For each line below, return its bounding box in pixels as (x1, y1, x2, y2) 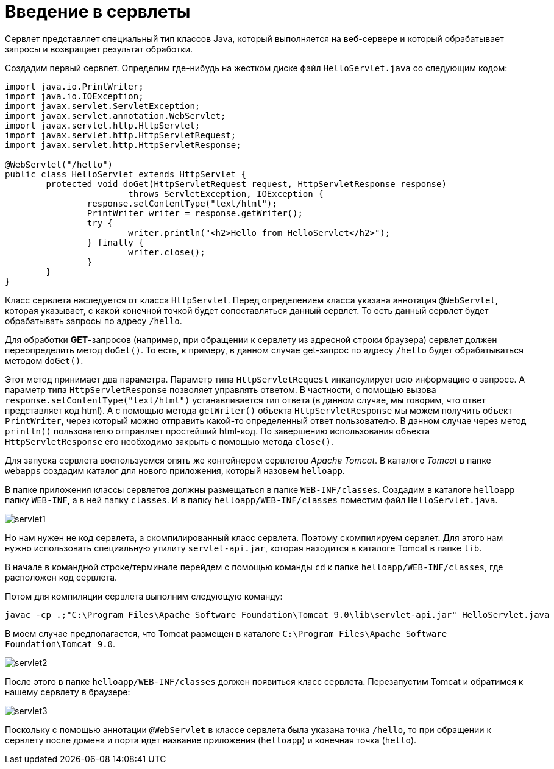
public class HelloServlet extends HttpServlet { (5, 169, 247, 179)
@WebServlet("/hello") (5, 159, 113, 169)
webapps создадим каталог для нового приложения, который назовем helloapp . (5, 465, 345, 476)
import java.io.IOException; (5, 91, 144, 101)
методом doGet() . (5, 355, 83, 366)
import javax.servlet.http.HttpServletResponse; (5, 140, 241, 150)
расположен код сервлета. (5, 572, 118, 583)
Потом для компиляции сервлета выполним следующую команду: (5, 590, 283, 601)
